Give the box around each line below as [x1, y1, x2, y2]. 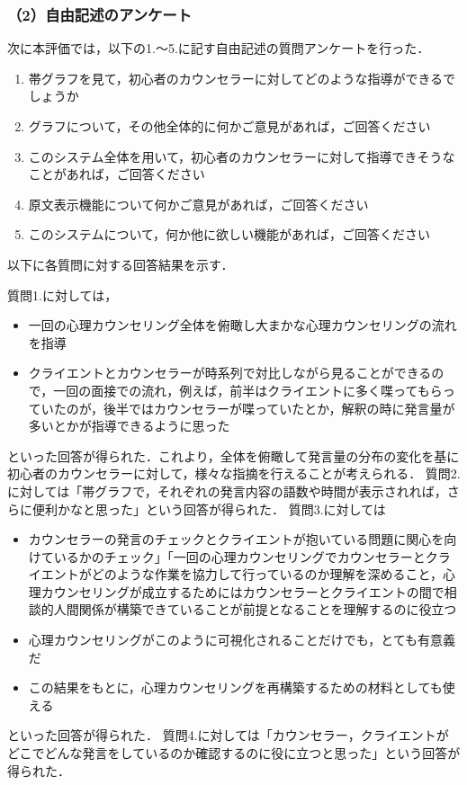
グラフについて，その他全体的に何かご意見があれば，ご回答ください [28, 117, 431, 135]
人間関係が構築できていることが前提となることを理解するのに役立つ [53, 600, 457, 619]
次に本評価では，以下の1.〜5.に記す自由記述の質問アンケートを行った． [7, 39, 430, 58]
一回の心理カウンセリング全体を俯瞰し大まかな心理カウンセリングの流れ [28, 316, 457, 335]
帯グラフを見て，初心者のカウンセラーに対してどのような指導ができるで [28, 68, 456, 87]
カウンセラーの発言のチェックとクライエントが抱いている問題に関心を [28, 530, 445, 549]
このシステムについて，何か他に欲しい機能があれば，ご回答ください [28, 225, 430, 244]
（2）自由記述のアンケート [7, 3, 193, 25]
